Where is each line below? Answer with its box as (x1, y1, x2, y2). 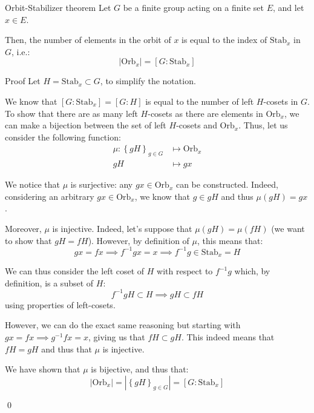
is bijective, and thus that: (91, 363, 189, 375)
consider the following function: (5, 130, 121, 143)
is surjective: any (70, 178, 133, 191)
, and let (272, 1, 304, 13)
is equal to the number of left (145, 94, 254, 107)
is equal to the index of (182, 33, 267, 46)
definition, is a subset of (5, 276, 94, 289)
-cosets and (176, 119, 217, 131)
